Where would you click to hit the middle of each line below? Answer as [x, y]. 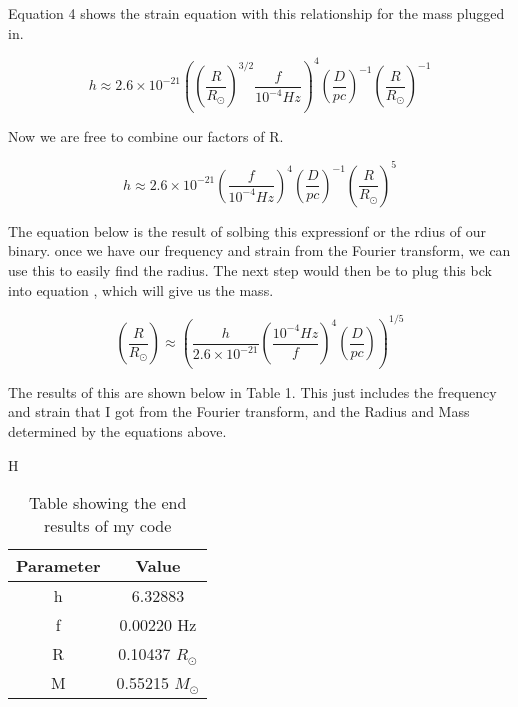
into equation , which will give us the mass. [141, 289]
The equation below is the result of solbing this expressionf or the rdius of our [247, 230]
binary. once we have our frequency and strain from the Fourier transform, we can [259, 250]
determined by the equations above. [117, 430]
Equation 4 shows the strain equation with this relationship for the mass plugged [256, 13]
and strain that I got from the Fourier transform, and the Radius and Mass [239, 411]
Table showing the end [107, 503]
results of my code [108, 526]
